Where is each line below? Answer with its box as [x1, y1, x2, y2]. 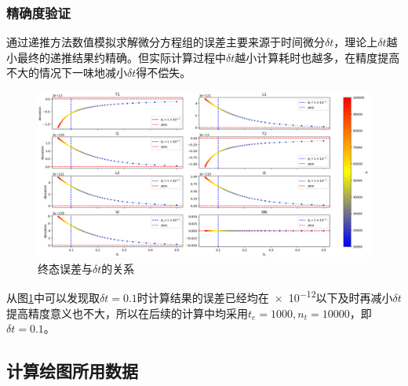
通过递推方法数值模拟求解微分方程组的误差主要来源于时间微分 [6, 34, 325, 50]
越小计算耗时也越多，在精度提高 [235, 49, 400, 65]
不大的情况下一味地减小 [6, 64, 127, 81]
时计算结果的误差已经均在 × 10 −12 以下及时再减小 [137, 287, 393, 306]
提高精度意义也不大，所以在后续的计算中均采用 [6, 304, 248, 321]
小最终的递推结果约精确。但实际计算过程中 [6, 49, 226, 65]
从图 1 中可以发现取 [6, 289, 100, 306]
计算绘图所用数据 [6, 359, 138, 383]
